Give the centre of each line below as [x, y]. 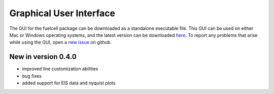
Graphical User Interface [62, 13]
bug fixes [32, 76]
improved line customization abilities [60, 69]
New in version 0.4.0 [43, 57]
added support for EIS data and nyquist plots [69, 83]
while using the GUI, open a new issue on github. [60, 42]
